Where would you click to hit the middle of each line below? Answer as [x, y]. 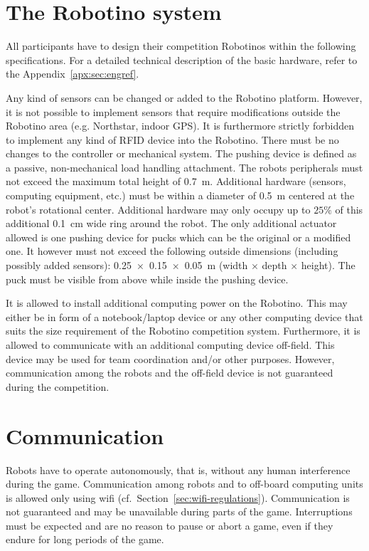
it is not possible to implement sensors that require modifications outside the [173, 111]
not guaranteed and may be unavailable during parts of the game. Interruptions [179, 511]
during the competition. [58, 386]
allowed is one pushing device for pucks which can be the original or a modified [178, 237]
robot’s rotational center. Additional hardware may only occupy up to [158, 209]
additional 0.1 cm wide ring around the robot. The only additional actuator [171, 223]
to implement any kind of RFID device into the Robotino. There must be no [172, 139]
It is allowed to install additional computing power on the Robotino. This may [177, 303]
